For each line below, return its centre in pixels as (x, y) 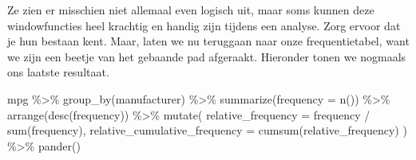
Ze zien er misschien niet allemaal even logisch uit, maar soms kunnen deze (191, 10)
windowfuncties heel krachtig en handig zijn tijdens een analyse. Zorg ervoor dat (204, 25)
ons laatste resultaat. (58, 72)
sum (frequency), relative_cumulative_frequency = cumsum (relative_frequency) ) (207, 130)
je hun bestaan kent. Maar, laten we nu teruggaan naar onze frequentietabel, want (208, 41)
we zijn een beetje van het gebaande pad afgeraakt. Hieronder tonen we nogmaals (207, 56)
